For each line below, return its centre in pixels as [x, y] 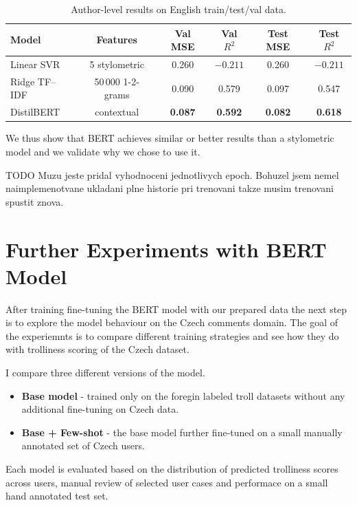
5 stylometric [117, 64]
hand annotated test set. [57, 496]
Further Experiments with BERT [166, 249]
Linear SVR [35, 64]
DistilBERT [35, 112]
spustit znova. [35, 201]
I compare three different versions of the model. [105, 373]
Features [117, 40]
